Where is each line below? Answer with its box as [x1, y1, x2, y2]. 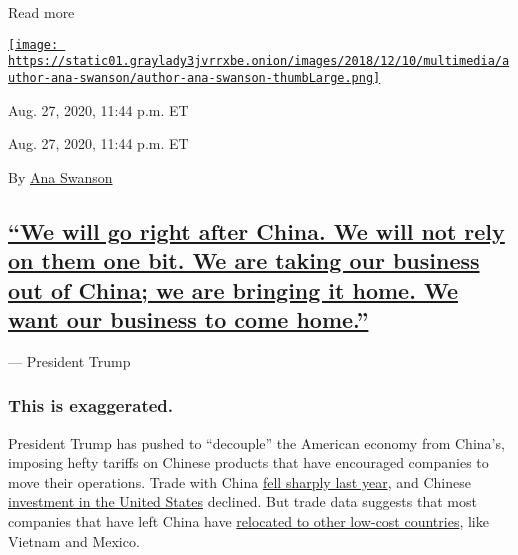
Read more [8, 2, 75, 22]
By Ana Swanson [8, 166, 113, 187]
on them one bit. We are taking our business [8, 245, 480, 276]
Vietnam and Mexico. [8, 530, 140, 551]
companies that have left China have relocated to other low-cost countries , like [8, 510, 489, 531]
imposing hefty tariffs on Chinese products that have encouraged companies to [8, 452, 489, 473]
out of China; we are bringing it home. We [8, 274, 458, 305]
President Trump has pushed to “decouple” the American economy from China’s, [8, 432, 505, 453]
